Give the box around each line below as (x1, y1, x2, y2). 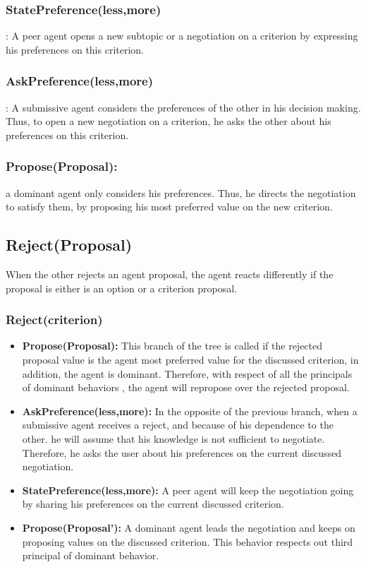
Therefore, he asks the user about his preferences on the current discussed (22, 445, 342, 460)
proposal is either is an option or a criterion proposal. (6, 280, 238, 295)
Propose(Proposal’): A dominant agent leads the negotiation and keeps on (22, 520, 355, 535)
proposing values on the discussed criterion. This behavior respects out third (22, 534, 353, 549)
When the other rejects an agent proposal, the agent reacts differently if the (6, 267, 334, 282)
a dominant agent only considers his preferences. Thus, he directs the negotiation (6, 185, 356, 200)
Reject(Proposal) (6, 234, 133, 256)
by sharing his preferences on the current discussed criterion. (22, 496, 284, 511)
